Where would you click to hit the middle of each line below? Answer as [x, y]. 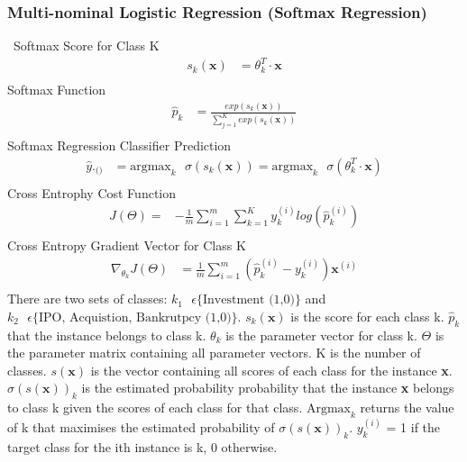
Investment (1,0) [248, 300]
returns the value [407, 408]
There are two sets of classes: [87, 299]
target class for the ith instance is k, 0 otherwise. [142, 447]
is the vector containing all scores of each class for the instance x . [271, 370]
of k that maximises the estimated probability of [141, 427]
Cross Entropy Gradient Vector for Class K [127, 245]
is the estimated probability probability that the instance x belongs [268, 388]
